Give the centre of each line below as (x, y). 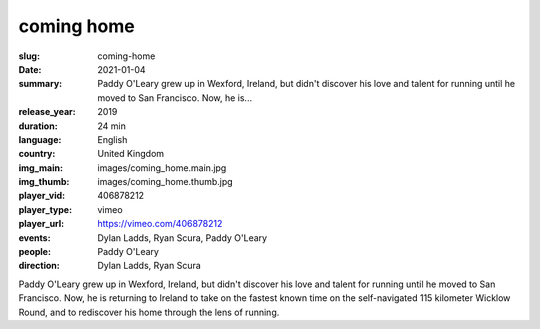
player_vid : (41, 196)
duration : (38, 126)
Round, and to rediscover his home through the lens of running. (149, 312)
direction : (39, 266)
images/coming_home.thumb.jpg (165, 182)
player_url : (41, 224)
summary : (40, 84)
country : (37, 154)
